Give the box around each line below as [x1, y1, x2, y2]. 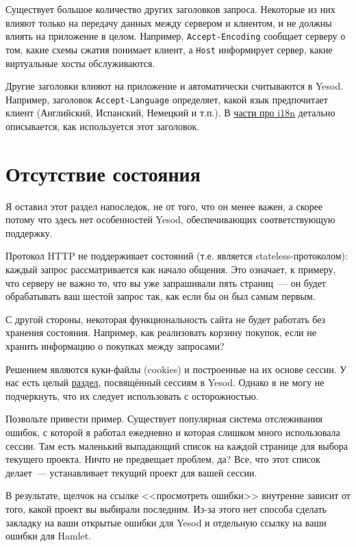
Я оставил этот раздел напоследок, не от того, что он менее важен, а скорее [5, 199, 323, 213]
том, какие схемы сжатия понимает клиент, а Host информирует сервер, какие [5, 42, 333, 56]
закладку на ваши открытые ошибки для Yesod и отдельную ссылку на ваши [5, 515, 327, 529]
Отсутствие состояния [5, 159, 201, 187]
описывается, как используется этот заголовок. [5, 118, 200, 133]
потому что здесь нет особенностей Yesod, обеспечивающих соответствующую [5, 212, 335, 227]
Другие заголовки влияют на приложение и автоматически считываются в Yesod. [5, 79, 344, 93]
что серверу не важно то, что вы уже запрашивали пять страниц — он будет [5, 275, 326, 290]
